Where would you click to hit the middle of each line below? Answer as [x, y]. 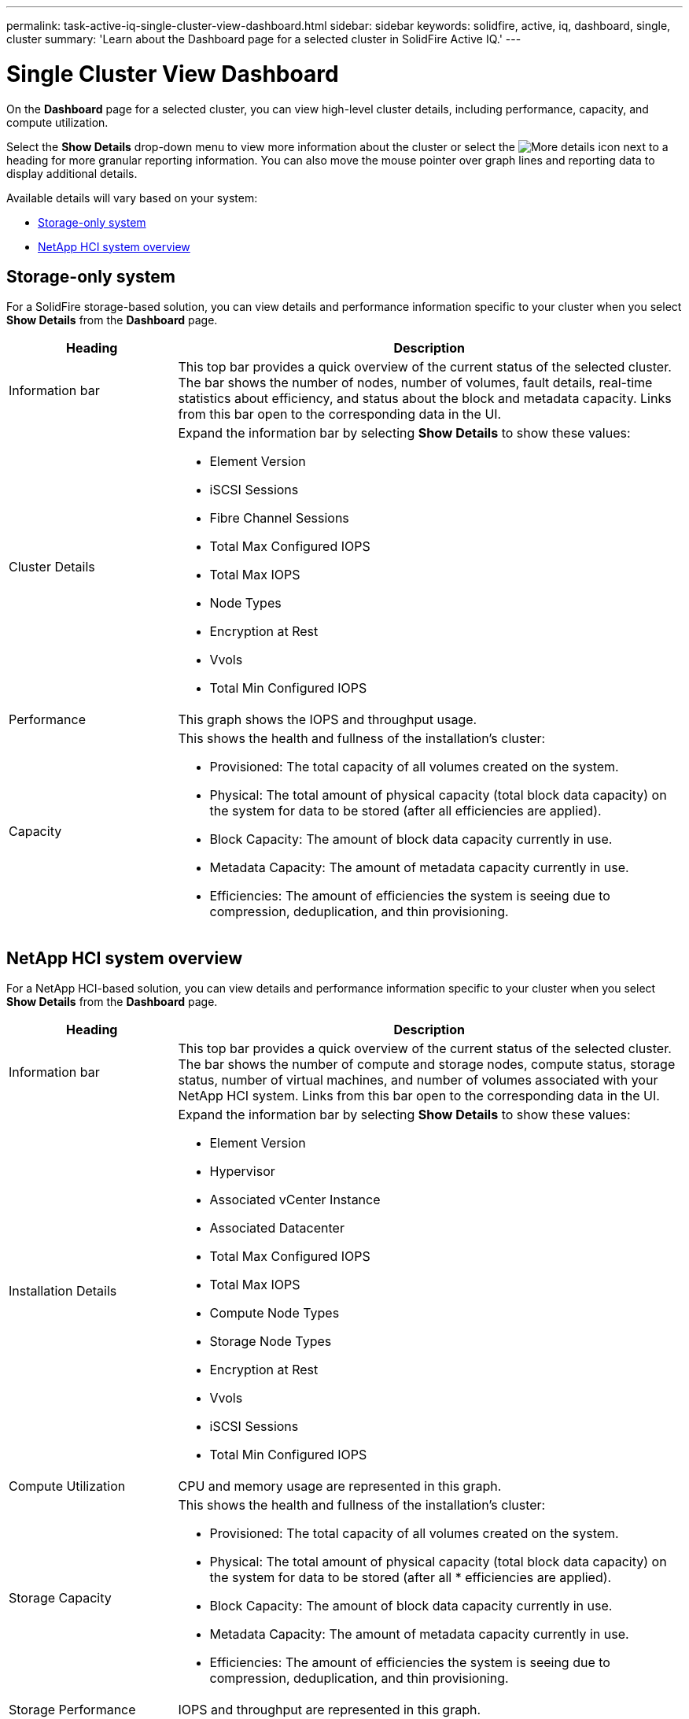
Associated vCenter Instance [295, 1200]
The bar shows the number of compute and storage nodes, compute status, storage [427, 1065]
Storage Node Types [271, 1342]
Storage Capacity [60, 1598]
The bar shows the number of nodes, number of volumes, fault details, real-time [415, 383]
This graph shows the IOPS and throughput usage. [328, 720]
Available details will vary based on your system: [132, 198]
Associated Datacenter [277, 1228]
